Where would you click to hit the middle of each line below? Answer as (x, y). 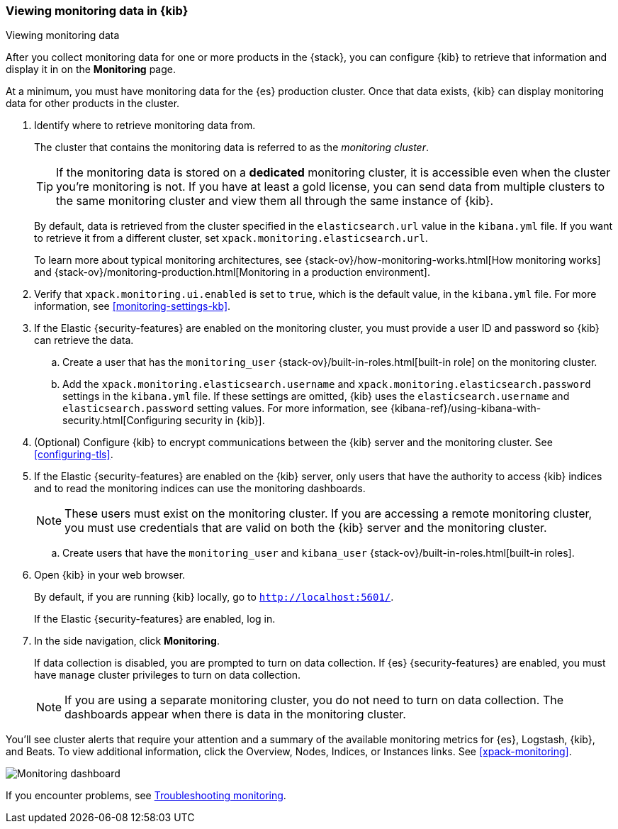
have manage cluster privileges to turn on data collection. (168, 675)
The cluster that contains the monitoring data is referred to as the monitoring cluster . (231, 148)
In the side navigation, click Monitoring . (127, 641)
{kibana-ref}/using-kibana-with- (466, 408)
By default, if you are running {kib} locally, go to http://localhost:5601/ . (214, 597)
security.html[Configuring (122, 421)
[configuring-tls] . (74, 455)
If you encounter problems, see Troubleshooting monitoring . (146, 796)
